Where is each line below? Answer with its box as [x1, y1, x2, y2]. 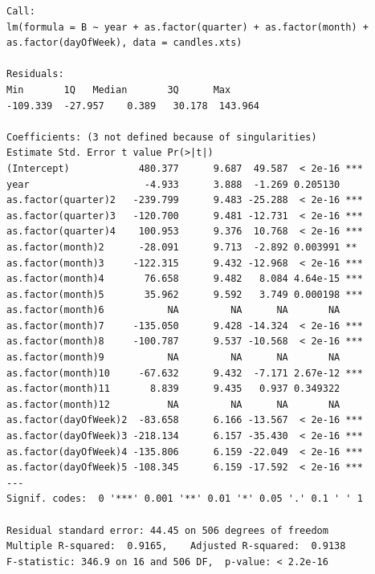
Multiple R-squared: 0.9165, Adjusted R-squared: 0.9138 [6, 540, 346, 552]
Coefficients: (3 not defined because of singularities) [6, 131, 317, 143]
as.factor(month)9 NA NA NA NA [6, 352, 340, 364]
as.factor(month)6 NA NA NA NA [6, 304, 340, 316]
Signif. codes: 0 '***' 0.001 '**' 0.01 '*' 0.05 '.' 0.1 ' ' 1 [6, 493, 363, 505]
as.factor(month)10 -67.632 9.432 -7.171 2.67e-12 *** [6, 367, 363, 379]
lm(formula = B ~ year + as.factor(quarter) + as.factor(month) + [6, 21, 369, 33]
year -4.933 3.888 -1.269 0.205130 [6, 178, 340, 190]
